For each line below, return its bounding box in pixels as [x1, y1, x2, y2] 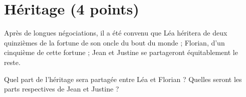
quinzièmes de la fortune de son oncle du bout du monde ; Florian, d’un [4, 37, 225, 47]
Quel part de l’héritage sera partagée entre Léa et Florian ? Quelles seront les [4, 73, 242, 84]
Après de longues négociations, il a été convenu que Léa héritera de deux [4, 27, 227, 38]
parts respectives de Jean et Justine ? [4, 83, 119, 94]
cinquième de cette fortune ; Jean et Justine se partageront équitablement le [4, 47, 238, 57]
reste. [4, 56, 21, 67]
